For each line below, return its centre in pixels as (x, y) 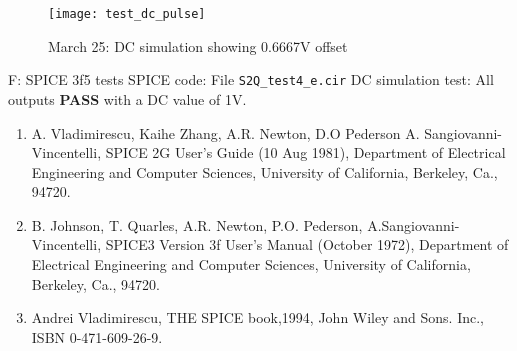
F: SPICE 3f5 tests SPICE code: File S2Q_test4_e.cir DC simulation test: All (251, 79)
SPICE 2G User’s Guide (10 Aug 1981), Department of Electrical (305, 152)
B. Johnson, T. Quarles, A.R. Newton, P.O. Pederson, (197, 224)
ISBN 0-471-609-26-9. (97, 336)
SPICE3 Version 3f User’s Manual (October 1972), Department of (307, 244)
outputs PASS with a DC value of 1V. (127, 98)
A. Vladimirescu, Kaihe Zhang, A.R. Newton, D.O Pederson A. (225, 132)
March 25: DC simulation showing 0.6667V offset (198, 45)
